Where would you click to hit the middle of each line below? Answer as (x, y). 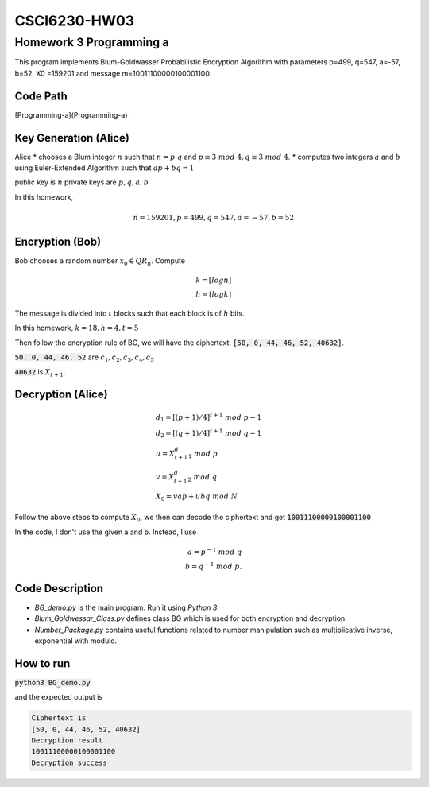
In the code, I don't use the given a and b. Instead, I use (106, 532)
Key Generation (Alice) (72, 138)
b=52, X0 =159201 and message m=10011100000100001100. (113, 73)
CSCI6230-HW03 (75, 21)
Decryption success (69, 762)
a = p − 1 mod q (215, 551)
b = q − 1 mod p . (213, 566)
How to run (43, 663)
